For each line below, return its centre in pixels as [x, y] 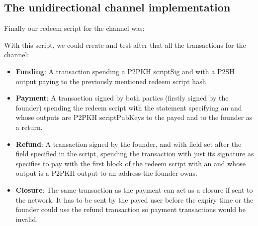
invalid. [27, 219]
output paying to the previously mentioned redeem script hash [111, 81]
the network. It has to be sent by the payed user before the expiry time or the [134, 199]
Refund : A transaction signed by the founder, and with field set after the [129, 144]
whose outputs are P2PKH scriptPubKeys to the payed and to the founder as [134, 117]
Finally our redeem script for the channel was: [74, 28]
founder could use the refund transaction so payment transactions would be [130, 209]
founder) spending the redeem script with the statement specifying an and [129, 107]
